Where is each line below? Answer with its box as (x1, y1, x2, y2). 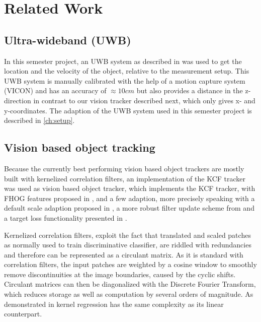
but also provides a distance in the (136, 85, 243, 96)
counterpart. (4, 308, 42, 319)
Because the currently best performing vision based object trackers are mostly (4, 163, 244, 173)
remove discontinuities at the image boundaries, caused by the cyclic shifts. (4, 269, 236, 279)
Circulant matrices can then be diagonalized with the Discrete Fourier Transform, (4, 279, 256, 289)
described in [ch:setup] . (4, 115, 75, 125)
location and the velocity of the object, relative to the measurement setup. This (4, 66, 249, 76)
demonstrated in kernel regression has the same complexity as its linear (4, 298, 224, 309)
